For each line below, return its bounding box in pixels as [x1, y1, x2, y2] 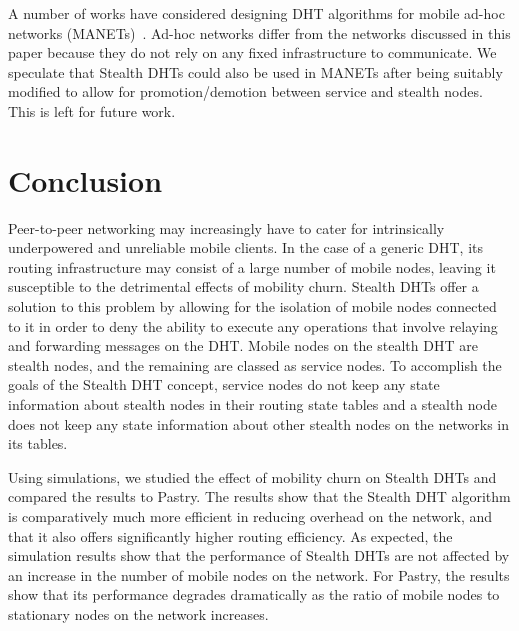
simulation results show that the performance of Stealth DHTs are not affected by [8, 545, 510, 566]
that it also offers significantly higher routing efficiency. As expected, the [8, 525, 453, 546]
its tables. [8, 433, 68, 454]
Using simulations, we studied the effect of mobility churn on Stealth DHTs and [8, 466, 497, 487]
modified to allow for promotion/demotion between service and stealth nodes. [8, 81, 483, 102]
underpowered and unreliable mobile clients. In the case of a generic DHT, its [8, 237, 484, 258]
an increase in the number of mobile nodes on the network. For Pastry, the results [8, 564, 510, 585]
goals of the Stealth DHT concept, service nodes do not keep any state [8, 374, 440, 395]
